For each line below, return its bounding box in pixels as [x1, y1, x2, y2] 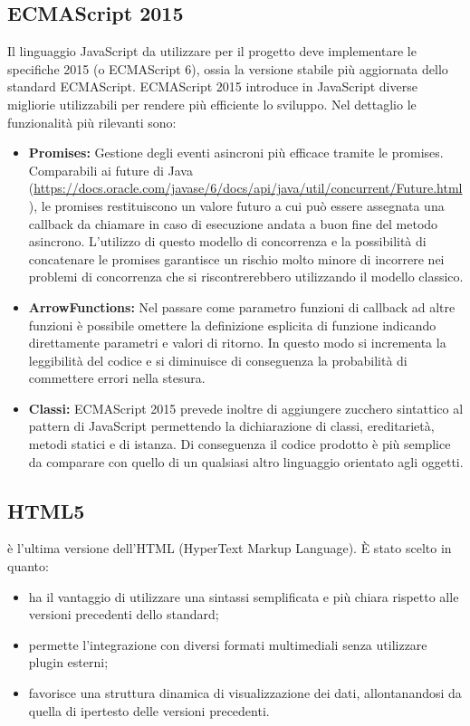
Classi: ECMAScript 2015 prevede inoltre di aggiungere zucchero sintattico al [28, 398, 464, 417]
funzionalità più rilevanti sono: [7, 112, 177, 131]
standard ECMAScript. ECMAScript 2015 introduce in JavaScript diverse [7, 77, 417, 96]
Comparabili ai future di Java [28, 160, 193, 179]
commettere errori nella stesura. [28, 368, 206, 387]
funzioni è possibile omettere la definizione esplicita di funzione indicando [28, 315, 436, 334]
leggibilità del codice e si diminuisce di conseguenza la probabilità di [28, 350, 408, 369]
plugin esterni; [28, 653, 109, 672]
